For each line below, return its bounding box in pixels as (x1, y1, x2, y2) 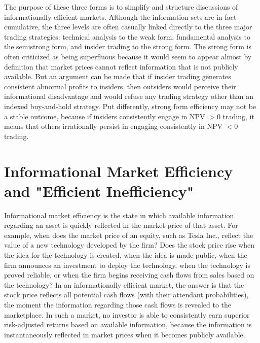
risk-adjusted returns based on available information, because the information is (4, 319, 252, 330)
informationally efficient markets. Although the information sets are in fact (4, 11, 237, 22)
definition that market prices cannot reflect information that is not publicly (4, 61, 238, 72)
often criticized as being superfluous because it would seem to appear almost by (4, 51, 252, 61)
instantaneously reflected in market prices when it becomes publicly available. (4, 329, 245, 339)
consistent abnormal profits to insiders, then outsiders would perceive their (4, 81, 236, 91)
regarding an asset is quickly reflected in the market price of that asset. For (4, 220, 238, 230)
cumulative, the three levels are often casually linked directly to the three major (4, 21, 252, 32)
